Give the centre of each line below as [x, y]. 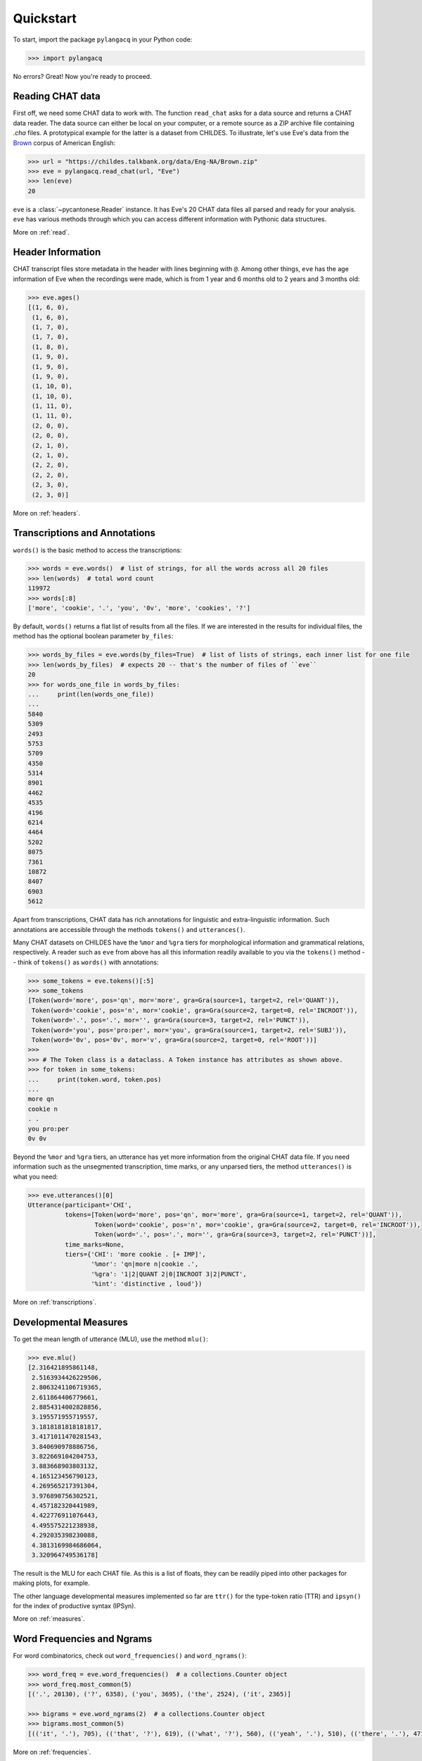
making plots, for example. [52, 1583]
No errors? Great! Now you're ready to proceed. [82, 76]
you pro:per [49, 1128]
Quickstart [45, 18]
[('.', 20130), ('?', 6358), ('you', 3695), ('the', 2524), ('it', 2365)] [160, 1694]
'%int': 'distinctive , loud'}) [146, 1284]
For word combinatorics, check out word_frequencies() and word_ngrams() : [130, 1656]
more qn [41, 1099]
